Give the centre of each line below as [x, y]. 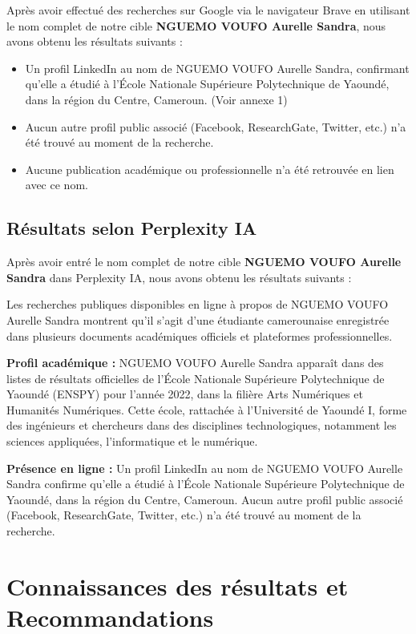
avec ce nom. [57, 185]
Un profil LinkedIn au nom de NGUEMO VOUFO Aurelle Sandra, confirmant [217, 68]
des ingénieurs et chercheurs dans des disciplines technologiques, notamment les [202, 425]
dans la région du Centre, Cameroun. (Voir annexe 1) [156, 99]
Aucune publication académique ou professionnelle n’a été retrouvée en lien [210, 169]
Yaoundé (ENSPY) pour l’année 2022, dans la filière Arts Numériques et [185, 394]
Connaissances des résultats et [178, 586]
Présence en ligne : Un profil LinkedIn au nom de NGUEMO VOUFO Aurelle [205, 468]
